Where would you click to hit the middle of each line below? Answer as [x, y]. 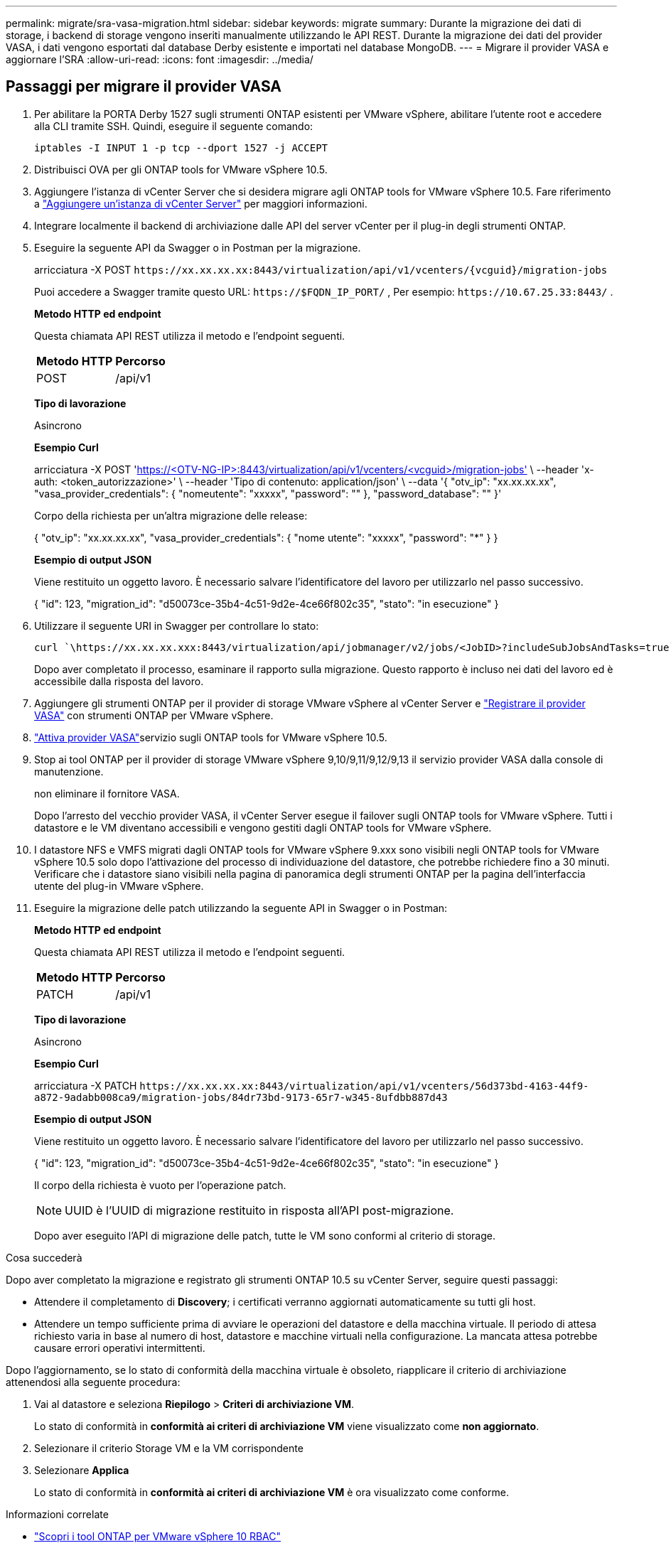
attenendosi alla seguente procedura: [93, 1382]
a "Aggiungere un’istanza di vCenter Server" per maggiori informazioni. [201, 203]
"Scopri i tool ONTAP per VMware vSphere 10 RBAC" [157, 1536]
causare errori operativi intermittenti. [120, 1348]
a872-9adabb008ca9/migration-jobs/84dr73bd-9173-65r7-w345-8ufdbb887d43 [241, 1097]
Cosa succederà [44, 1257]
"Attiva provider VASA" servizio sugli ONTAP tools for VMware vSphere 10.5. [211, 737]
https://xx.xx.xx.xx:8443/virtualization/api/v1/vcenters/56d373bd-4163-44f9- [364, 1086]
